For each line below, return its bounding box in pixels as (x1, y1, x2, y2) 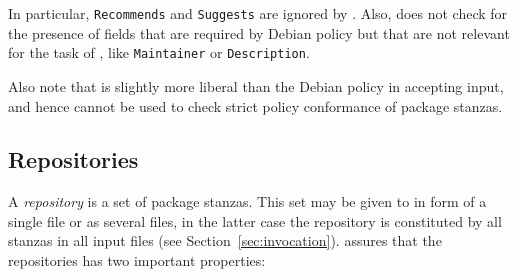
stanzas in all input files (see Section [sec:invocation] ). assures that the (8, 230, 442, 251)
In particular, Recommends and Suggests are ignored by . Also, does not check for (8, 3, 508, 23)
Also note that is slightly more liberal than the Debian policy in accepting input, (8, 75, 504, 96)
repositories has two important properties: (8, 250, 266, 271)
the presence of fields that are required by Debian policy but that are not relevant (8, 22, 510, 43)
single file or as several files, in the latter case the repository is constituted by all (8, 210, 502, 231)
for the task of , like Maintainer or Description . (8, 42, 310, 63)
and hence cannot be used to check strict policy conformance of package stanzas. (8, 95, 503, 116)
